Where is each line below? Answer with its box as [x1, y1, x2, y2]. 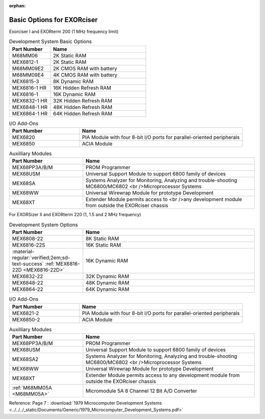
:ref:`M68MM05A [12, 384, 52, 391]
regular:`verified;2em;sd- [12, 254, 71, 261]
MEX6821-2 [12, 309, 39, 316]
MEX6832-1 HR [12, 97, 48, 104]
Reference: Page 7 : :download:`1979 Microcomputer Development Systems [9, 400, 162, 406]
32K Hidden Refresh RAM [53, 97, 112, 104]
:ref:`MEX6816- [45, 260, 80, 267]
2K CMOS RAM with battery [53, 65, 117, 72]
